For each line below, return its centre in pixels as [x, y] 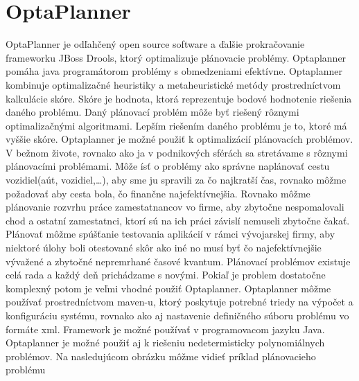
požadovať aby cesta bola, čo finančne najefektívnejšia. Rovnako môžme [158, 193]
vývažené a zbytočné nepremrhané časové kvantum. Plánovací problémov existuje [178, 261]
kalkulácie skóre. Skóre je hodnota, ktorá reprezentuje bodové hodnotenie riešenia [179, 98]
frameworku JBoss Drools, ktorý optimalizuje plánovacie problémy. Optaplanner [176, 57]
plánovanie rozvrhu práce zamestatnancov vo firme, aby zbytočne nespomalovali [175, 207]
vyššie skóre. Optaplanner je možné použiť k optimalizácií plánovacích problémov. [179, 139]
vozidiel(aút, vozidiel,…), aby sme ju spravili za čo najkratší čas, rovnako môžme [176, 180]
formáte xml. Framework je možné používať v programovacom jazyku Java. [165, 329]
